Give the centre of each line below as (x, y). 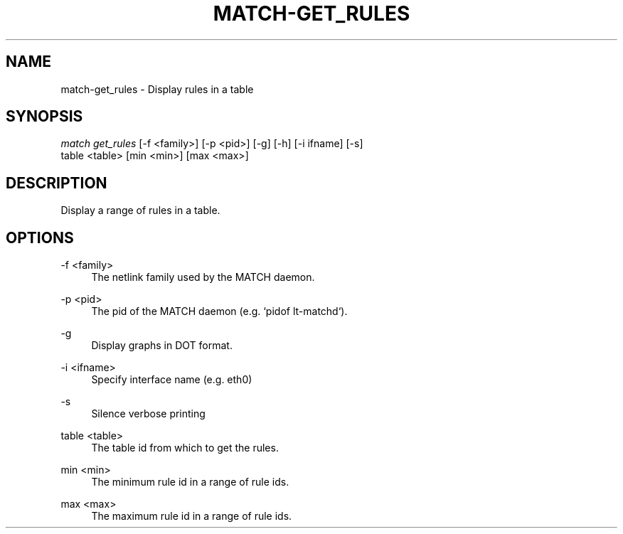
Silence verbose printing (148, 414)
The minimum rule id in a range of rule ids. (190, 482)
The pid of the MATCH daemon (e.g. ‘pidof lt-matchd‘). (219, 311)
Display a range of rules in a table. (140, 210)
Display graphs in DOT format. (162, 346)
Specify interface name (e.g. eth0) (172, 380)
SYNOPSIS (44, 117)
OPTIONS (40, 237)
